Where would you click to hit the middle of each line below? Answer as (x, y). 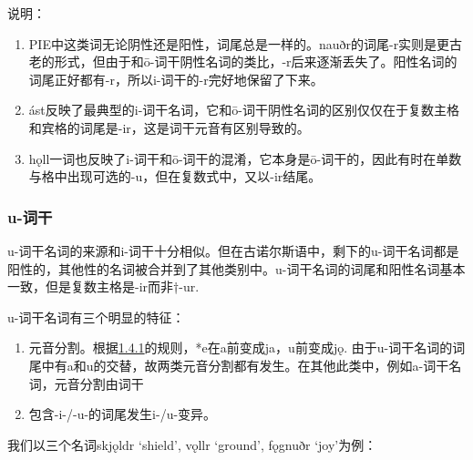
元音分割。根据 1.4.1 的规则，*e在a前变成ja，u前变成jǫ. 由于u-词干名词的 (241, 348)
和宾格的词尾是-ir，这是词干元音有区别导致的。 (169, 127)
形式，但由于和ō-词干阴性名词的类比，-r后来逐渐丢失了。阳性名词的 (256, 61)
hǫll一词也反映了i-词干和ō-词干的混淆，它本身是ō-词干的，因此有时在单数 (245, 158)
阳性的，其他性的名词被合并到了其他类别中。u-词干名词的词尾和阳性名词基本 (236, 268)
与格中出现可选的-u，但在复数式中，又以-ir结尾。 (175, 176)
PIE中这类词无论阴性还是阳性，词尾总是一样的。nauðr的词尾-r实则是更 (239, 43)
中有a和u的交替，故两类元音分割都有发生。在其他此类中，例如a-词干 (245, 365)
